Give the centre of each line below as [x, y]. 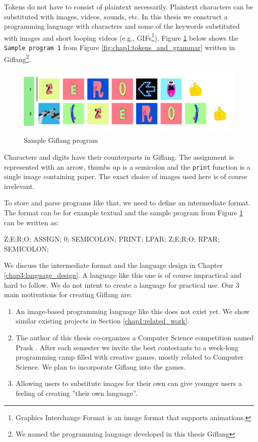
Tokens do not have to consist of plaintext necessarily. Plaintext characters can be [129, 6]
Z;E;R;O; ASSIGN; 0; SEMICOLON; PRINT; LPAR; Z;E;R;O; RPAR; [112, 239]
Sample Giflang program [61, 140]
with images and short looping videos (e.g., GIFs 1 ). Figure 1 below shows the [121, 37]
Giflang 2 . [18, 58]
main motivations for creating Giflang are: [68, 294]
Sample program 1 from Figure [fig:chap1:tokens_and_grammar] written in [120, 47]
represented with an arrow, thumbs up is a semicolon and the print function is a [127, 166]
